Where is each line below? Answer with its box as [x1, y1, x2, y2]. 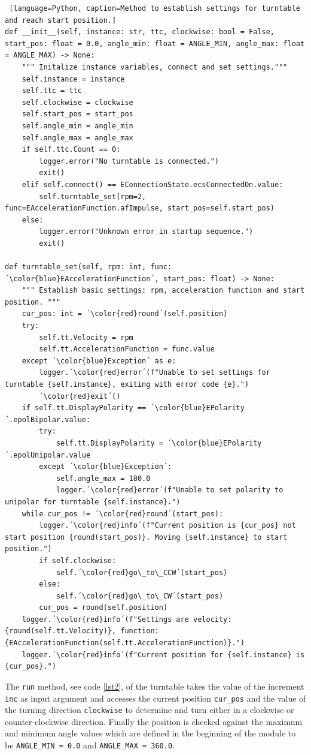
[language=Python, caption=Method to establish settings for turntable [9, 4, 300, 13]
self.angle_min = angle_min [22, 121, 133, 130]
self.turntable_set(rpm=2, [39, 192, 147, 201]
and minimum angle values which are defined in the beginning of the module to [5, 727, 296, 739]
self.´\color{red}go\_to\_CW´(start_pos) [56, 591, 224, 600]
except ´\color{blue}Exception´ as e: [22, 356, 176, 365]
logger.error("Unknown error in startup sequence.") [39, 227, 254, 236]
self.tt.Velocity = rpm [39, 333, 133, 342]
